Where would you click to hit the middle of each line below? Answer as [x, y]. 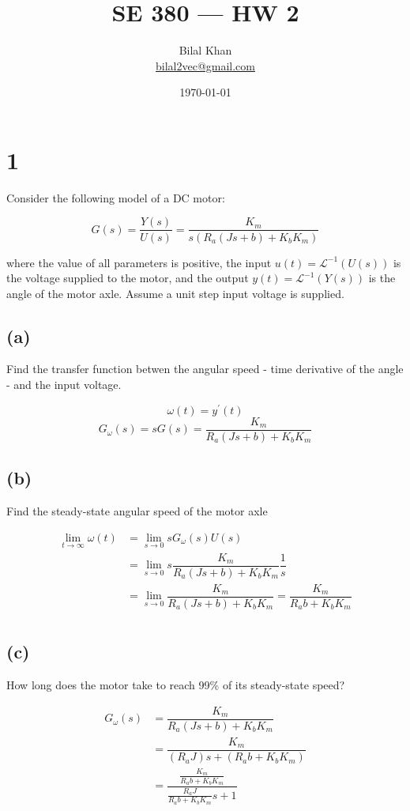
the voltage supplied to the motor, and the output [128, 278]
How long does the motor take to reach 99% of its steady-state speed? [176, 685]
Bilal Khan [205, 50]
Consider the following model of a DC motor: [116, 197]
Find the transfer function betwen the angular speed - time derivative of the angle [205, 369]
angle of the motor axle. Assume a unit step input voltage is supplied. [175, 293]
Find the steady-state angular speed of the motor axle [137, 511]
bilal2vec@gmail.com [205, 65]
